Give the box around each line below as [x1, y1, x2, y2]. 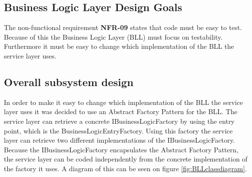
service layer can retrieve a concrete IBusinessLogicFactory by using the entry [4, 116, 235, 126]
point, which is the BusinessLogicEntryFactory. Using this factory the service [4, 125, 233, 135]
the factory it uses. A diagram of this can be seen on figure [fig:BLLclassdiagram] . [4, 163, 247, 173]
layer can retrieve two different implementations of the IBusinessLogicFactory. [4, 135, 235, 145]
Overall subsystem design [4, 74, 134, 89]
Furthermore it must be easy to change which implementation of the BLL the [4, 41, 234, 51]
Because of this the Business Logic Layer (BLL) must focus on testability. [4, 31, 223, 42]
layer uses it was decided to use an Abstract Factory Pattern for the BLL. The [4, 106, 237, 117]
